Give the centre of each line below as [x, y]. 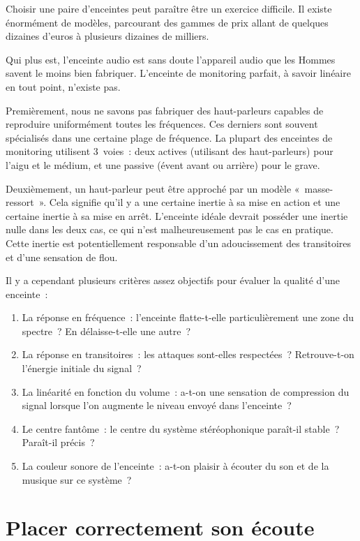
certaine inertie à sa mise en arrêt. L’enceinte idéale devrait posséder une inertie [177, 215]
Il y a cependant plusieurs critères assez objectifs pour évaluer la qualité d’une [173, 280]
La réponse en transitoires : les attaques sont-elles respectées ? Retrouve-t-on [188, 354]
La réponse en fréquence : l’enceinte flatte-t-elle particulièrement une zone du [188, 317]
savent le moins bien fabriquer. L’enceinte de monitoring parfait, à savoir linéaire [178, 73]
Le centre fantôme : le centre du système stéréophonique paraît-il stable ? [181, 428]
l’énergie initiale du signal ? [82, 368]
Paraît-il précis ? [58, 442]
